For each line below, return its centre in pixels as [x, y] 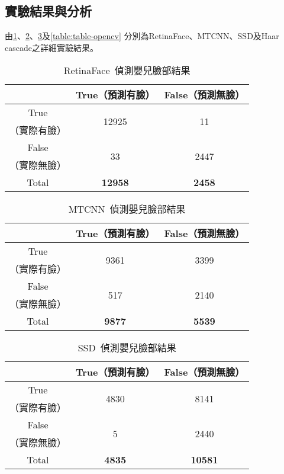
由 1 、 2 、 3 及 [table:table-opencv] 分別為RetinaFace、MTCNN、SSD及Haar [142, 36]
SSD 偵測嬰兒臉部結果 [127, 348]
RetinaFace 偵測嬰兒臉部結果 [127, 71]
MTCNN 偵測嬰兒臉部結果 [127, 209]
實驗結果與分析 [48, 11]
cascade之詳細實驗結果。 [51, 47]
